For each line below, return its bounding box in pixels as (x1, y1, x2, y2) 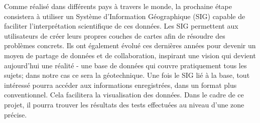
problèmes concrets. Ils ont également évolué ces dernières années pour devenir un (4, 40, 256, 51)
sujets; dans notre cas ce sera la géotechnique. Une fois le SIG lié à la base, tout (4, 70, 250, 80)
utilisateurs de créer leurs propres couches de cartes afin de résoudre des (4, 30, 225, 41)
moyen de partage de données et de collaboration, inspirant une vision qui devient (4, 50, 256, 60)
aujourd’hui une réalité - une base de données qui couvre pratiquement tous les (4, 60, 247, 70)
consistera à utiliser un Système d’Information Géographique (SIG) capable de (4, 11, 245, 21)
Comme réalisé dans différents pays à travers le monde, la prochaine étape (4, 1, 232, 11)
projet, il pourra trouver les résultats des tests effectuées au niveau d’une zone (4, 99, 244, 109)
